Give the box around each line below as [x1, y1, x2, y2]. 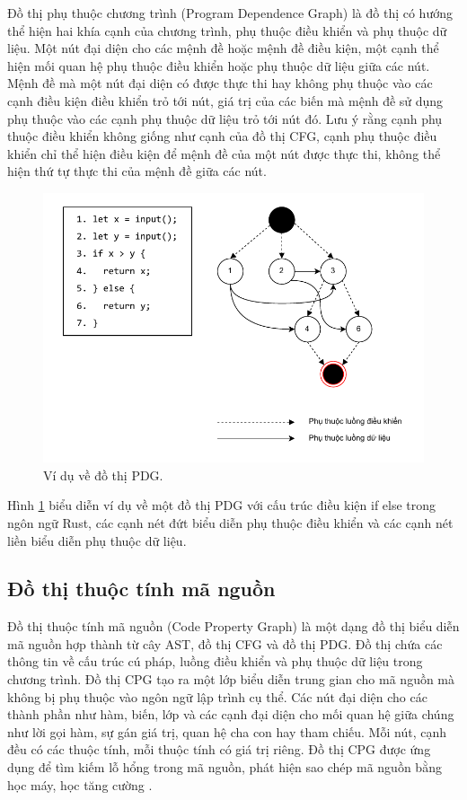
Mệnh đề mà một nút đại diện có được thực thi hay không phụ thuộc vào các [7, 74, 433, 92]
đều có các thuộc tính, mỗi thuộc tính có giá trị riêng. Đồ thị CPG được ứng [7, 740, 431, 759]
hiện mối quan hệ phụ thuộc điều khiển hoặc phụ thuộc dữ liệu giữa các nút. [7, 56, 430, 75]
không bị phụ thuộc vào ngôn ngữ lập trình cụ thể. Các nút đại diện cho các [7, 687, 427, 706]
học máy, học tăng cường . [7, 775, 153, 794]
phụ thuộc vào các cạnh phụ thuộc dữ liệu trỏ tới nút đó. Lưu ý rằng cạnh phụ [7, 109, 443, 127]
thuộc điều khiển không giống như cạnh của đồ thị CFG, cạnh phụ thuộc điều [7, 127, 437, 145]
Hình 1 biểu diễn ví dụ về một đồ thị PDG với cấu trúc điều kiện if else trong [7, 496, 436, 514]
